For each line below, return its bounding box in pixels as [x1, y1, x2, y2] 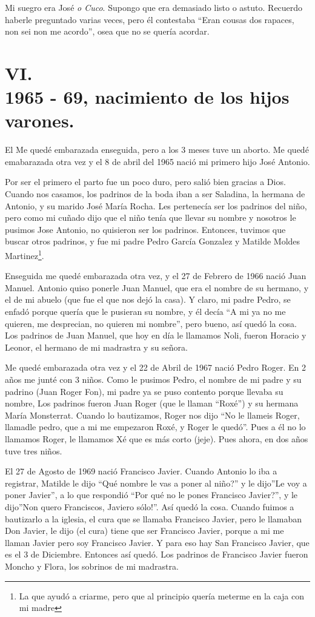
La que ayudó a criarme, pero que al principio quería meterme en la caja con [19, 589, 304, 602]
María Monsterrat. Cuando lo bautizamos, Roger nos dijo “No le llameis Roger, [5, 408, 300, 421]
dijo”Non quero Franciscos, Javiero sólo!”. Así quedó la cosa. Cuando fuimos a [5, 500, 294, 513]
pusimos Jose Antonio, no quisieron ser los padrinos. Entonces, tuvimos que [5, 223, 286, 235]
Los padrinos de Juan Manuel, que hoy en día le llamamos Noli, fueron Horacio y [5, 329, 307, 342]
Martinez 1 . [5, 248, 44, 261]
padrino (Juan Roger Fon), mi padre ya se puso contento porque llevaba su [5, 385, 283, 397]
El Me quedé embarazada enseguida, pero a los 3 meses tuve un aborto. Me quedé [5, 143, 309, 156]
